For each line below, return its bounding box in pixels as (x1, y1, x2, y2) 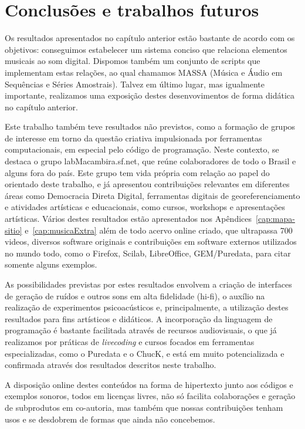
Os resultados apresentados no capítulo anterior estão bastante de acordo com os (5, 32, 295, 44)
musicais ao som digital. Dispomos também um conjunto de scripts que (5, 55, 260, 67)
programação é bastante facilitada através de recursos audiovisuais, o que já (5, 324, 277, 336)
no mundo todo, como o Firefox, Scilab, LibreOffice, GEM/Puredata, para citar (5, 246, 291, 259)
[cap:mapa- (256, 212, 295, 225)
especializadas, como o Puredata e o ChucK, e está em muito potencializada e (5, 347, 284, 359)
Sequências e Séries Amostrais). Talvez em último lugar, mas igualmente (5, 77, 265, 90)
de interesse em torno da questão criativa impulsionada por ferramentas (5, 131, 262, 144)
